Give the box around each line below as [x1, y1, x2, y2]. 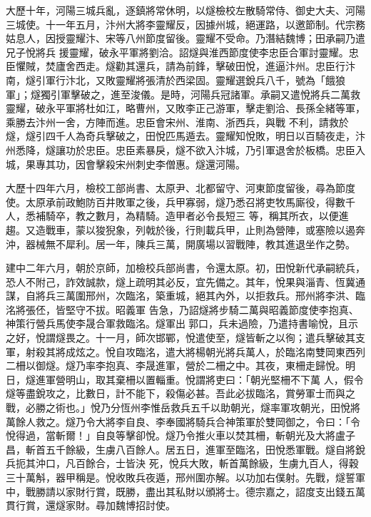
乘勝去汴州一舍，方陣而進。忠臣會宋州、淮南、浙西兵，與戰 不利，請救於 [6, 114, 349, 129]
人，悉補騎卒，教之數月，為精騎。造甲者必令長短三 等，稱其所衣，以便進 [6, 208, 349, 223]
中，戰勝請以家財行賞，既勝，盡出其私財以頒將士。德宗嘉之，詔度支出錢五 [6, 483, 355, 498]
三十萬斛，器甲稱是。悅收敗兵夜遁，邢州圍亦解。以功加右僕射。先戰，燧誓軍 [6, 470, 365, 484]
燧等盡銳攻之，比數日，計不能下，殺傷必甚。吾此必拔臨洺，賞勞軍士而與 [6, 386, 345, 401]
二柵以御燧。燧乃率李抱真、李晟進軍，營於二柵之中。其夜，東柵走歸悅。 [6, 358, 345, 373]
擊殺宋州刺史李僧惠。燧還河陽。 [95, 156, 245, 171]
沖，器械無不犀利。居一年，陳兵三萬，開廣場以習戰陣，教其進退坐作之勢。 [6, 236, 355, 251]
